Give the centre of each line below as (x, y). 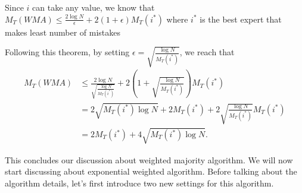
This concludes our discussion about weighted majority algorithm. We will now (149, 159)
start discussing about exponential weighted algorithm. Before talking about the (151, 171)
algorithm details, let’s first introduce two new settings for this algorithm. (139, 183)
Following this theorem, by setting (67, 52)
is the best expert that (241, 19)
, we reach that (207, 52)
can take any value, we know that (94, 7)
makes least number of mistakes (63, 32)
